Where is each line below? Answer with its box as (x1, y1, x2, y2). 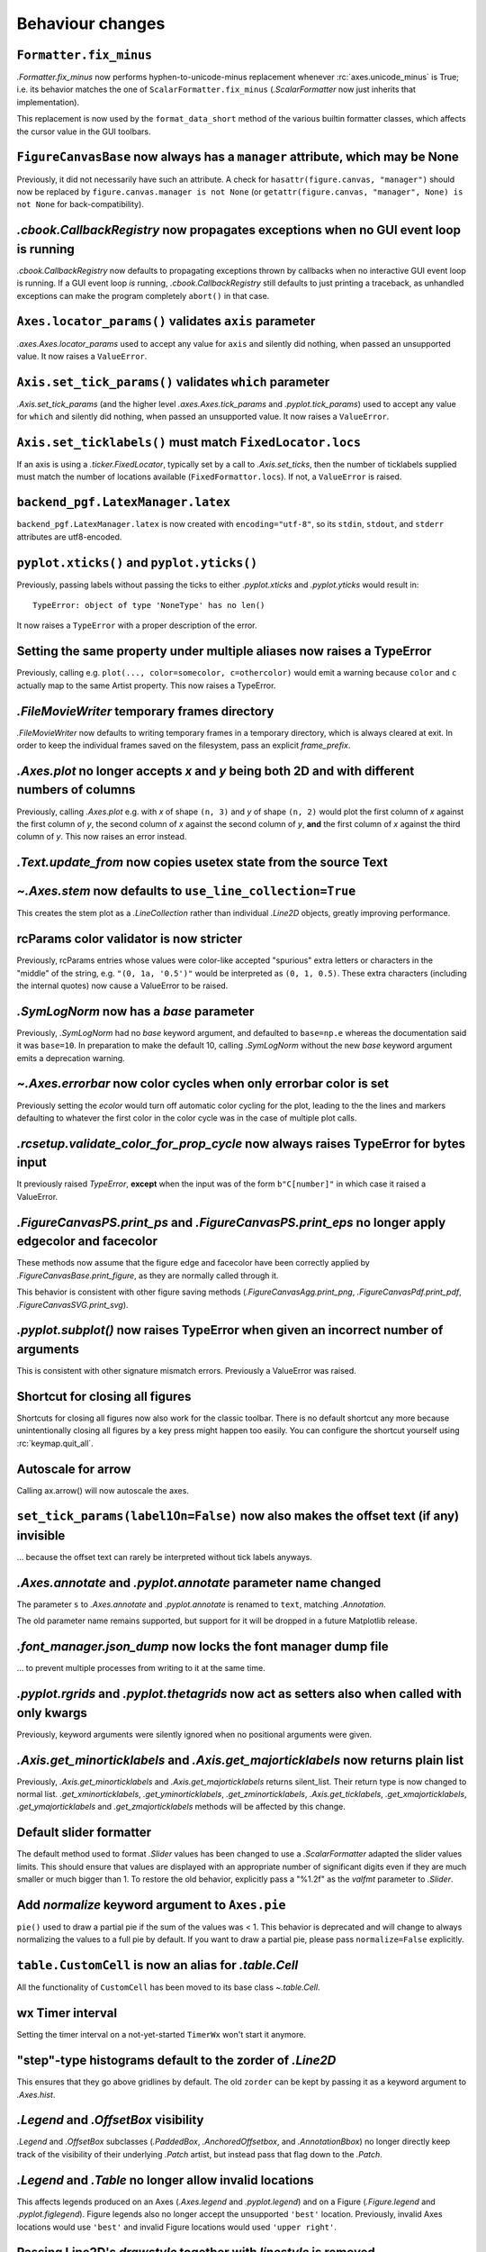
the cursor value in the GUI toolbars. (16, 126, 151, 137)
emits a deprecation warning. (16, 1052, 125, 1063)
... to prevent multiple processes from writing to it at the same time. (16, 1663, 265, 1674)
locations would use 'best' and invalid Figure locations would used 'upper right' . (16, 2221, 337, 2232)
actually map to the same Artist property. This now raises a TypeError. (16, 680, 276, 691)
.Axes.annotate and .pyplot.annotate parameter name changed (16, 1575, 382, 1590)
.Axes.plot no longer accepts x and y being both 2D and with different (16, 763, 415, 778)
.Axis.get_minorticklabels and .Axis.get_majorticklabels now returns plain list (16, 1752, 463, 1767)
